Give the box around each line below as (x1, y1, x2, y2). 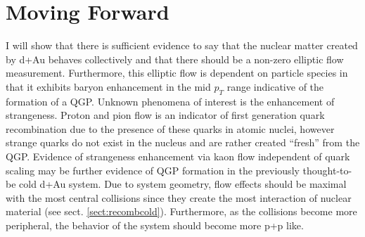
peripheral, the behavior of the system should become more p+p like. (6, 218, 304, 233)
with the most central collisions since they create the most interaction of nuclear (6, 190, 352, 205)
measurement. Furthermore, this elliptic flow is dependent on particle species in (6, 65, 348, 80)
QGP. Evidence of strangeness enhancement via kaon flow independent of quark (6, 149, 350, 164)
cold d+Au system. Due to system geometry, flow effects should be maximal (19, 177, 347, 191)
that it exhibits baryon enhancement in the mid (6, 79, 211, 94)
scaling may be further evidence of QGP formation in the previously (6, 162, 300, 177)
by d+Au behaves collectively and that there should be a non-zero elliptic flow (6, 51, 344, 66)
